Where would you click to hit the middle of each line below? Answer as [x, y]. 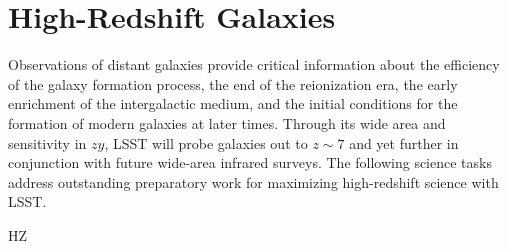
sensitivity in [47, 142]
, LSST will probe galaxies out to [206, 142]
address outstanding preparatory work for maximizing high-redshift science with [253, 181]
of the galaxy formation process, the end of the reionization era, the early [233, 83]
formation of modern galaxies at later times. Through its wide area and [227, 122]
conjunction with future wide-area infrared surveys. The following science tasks [250, 162]
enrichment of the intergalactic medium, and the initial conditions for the [233, 103]
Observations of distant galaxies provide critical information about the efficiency [254, 64]
